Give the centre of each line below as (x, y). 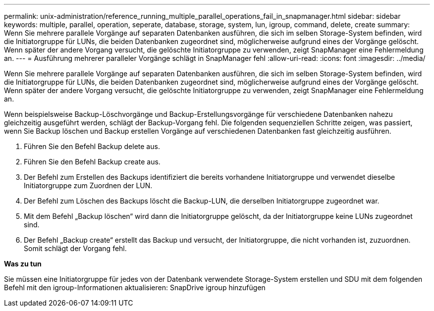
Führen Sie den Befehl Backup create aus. (92, 162)
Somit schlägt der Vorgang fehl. (75, 248)
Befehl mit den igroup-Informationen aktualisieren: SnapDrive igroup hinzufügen (135, 287)
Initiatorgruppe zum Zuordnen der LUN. (88, 185)
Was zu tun (23, 264)
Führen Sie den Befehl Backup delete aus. (92, 146)
